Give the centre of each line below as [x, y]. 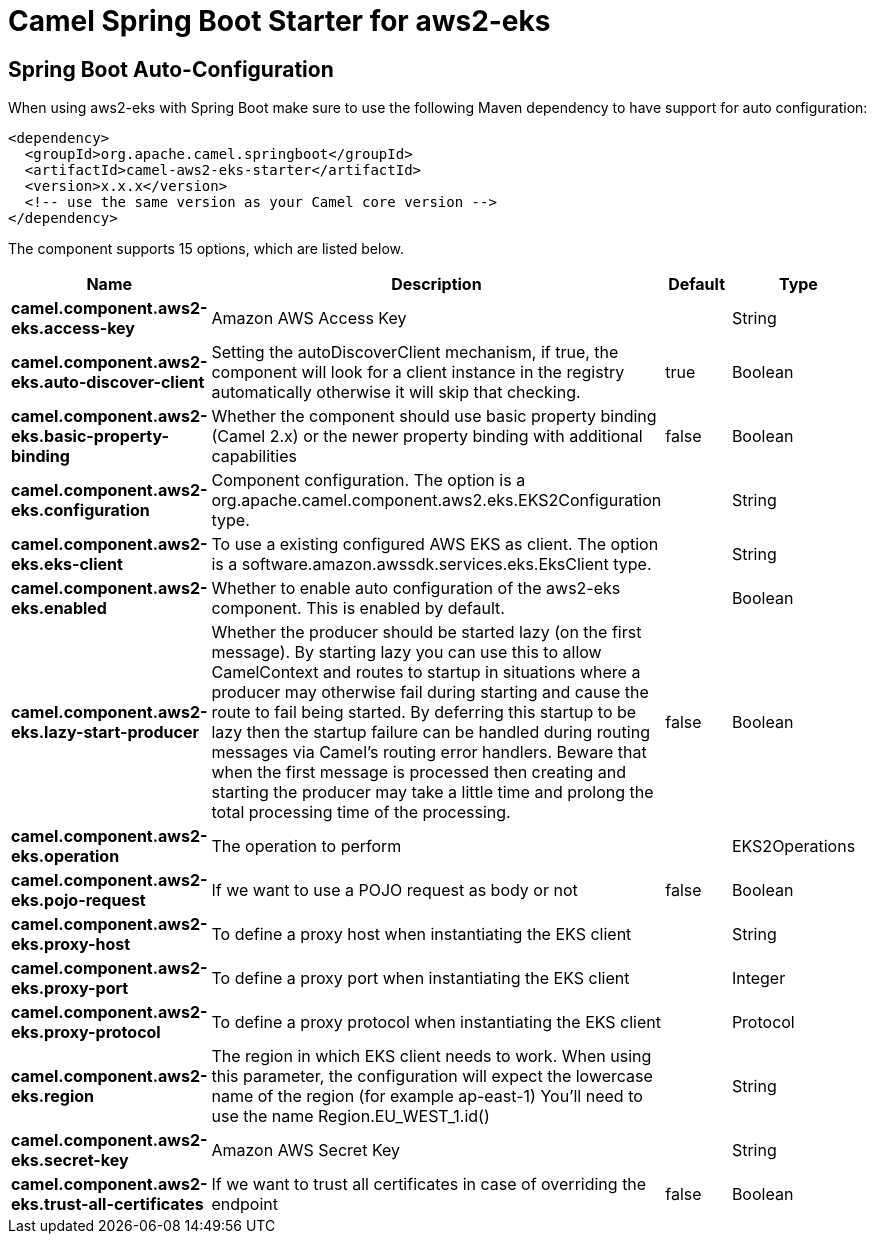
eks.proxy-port [70, 988]
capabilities [254, 456]
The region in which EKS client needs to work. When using [431, 1056]
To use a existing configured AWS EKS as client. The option [435, 544]
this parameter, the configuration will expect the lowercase [432, 1076]
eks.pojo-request [78, 900]
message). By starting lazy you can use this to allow [406, 652]
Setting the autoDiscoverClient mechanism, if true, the [415, 352]
